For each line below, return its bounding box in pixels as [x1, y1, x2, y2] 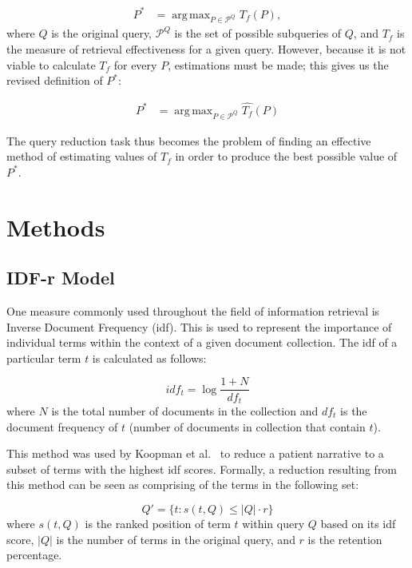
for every [113, 56, 157, 73]
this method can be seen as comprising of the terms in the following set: [6, 476, 359, 493]
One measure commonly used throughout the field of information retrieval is [6, 303, 380, 320]
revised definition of [6, 72, 103, 89]
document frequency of [6, 418, 118, 435]
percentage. [6, 546, 62, 563]
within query [242, 514, 305, 531]
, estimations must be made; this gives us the [168, 56, 389, 73]
